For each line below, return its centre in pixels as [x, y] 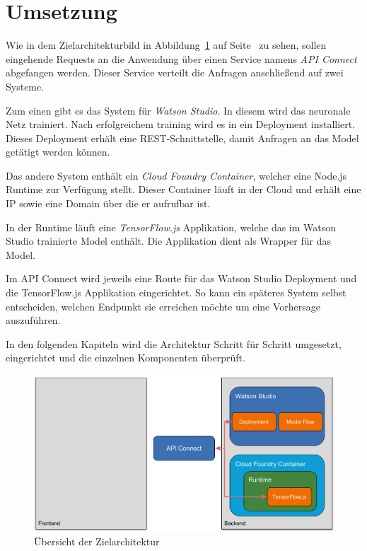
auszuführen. [33, 320]
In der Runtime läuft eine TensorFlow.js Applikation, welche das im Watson [171, 227]
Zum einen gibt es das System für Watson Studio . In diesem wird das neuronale [178, 110]
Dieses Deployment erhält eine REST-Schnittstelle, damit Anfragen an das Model [182, 138]
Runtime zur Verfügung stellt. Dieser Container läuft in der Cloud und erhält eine [183, 189]
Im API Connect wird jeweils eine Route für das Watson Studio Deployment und [181, 278]
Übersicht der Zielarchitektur [97, 541]
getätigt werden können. [58, 152]
